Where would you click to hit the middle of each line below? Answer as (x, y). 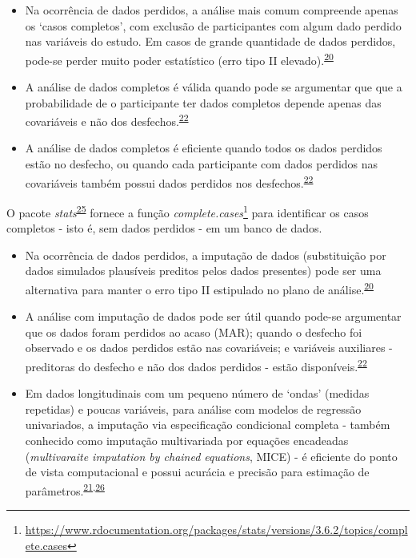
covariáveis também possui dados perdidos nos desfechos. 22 (169, 181)
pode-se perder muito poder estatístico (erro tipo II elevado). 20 (179, 59)
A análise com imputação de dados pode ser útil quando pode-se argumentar (213, 316)
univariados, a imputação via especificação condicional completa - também (208, 425)
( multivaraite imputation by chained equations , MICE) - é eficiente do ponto (211, 456)
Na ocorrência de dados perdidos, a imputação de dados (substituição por (206, 255)
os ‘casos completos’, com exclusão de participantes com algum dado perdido (213, 25)
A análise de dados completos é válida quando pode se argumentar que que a (214, 87)
